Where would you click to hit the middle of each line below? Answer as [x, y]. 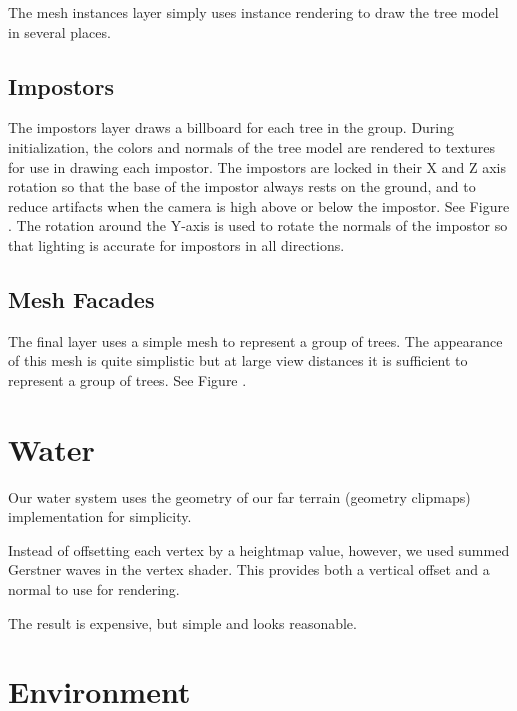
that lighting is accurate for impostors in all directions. [176, 244]
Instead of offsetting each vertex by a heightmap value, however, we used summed [259, 549]
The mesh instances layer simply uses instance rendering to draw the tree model [253, 12]
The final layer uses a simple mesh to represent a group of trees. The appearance [255, 340]
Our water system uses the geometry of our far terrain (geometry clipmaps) [239, 496]
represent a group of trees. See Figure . [127, 379]
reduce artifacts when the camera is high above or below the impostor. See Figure [259, 205]
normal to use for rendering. [94, 589]
